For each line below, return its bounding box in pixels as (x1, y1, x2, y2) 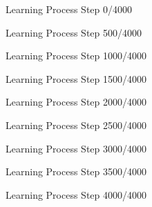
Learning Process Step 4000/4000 (6, 187, 147, 201)
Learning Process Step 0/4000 (6, 2, 133, 16)
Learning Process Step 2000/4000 (6, 95, 147, 109)
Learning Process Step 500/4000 (6, 25, 142, 39)
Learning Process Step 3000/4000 (6, 141, 147, 155)
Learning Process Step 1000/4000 (6, 48, 147, 63)
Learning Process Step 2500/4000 (6, 117, 147, 132)
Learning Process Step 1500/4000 (6, 71, 147, 86)
